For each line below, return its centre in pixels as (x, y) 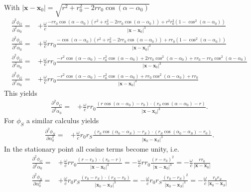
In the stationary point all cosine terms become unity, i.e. (92, 148)
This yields (21, 93)
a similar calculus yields (63, 120)
